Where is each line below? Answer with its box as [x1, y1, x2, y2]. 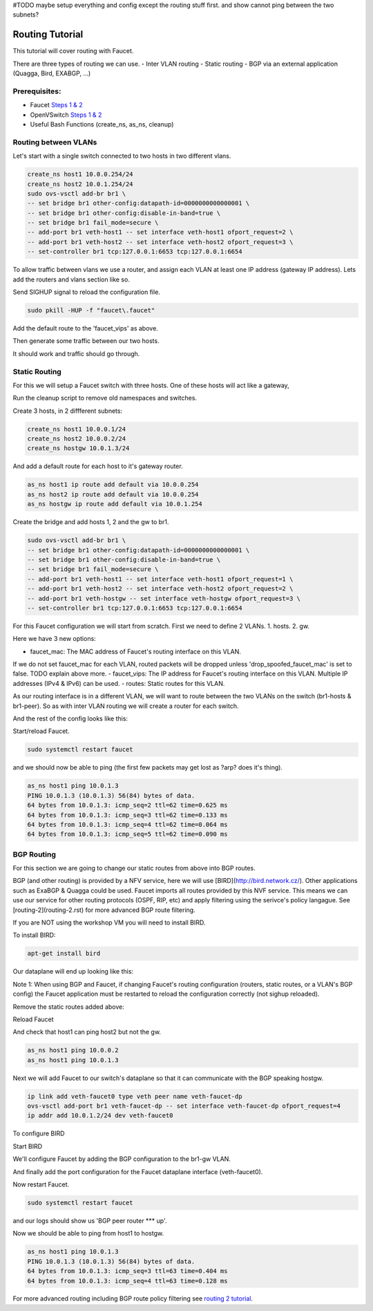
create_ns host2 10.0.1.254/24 [27, 180, 134, 188]
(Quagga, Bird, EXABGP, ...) [12, 69, 91, 77]
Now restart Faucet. [12, 1180, 70, 1189]
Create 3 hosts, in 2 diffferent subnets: [12, 407, 123, 415]
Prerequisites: [12, 86, 61, 96]
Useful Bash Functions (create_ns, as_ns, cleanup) [30, 120, 174, 128]
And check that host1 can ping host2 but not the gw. [12, 1028, 162, 1036]
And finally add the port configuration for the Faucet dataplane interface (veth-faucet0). [12, 1167, 263, 1175]
